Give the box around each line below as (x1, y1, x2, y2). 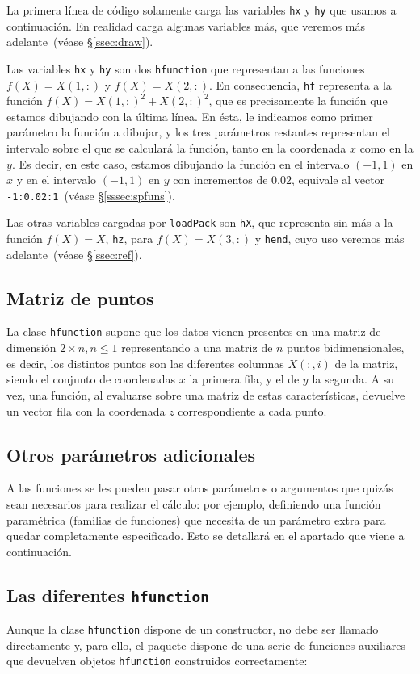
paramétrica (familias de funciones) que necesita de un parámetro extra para (6, 511, 386, 528)
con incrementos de (173, 171, 268, 188)
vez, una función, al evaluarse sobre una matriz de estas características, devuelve (6, 386, 405, 403)
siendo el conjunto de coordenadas (6, 370, 176, 387)
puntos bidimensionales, (287, 339, 405, 356)
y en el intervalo (16, 171, 97, 188)
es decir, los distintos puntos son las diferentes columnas (6, 354, 284, 371)
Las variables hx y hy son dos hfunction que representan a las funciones (6, 60, 365, 77)
